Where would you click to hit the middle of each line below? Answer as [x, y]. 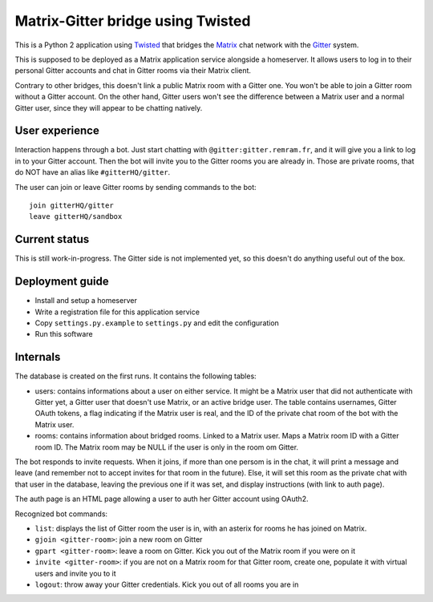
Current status [52, 239]
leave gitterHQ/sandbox [76, 217]
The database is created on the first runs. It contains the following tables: [136, 376]
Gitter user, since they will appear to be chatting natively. [109, 107]
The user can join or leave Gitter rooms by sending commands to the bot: [136, 187]
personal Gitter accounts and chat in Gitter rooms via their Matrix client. [133, 71]
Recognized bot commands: [61, 514]
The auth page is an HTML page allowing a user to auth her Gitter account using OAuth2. [162, 499]
